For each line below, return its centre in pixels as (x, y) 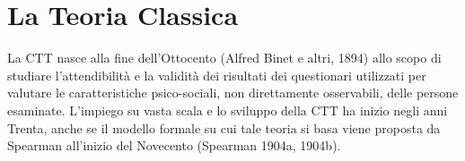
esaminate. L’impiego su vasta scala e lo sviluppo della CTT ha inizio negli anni (228, 110)
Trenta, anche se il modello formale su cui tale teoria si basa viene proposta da (224, 127)
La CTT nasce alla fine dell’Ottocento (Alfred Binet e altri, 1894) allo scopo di (224, 58)
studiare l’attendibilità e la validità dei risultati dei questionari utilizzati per (217, 75)
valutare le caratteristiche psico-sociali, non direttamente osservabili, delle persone (233, 93)
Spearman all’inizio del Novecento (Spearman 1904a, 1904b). (174, 145)
